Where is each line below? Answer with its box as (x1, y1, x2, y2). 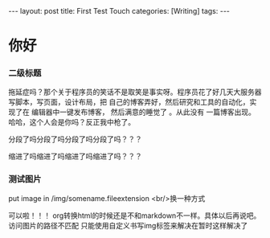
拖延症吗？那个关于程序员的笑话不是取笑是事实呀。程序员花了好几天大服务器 (8, 87, 262, 97)
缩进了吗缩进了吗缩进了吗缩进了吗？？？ (8, 151, 142, 162)
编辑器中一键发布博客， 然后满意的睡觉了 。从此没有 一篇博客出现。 (31, 107, 256, 117)
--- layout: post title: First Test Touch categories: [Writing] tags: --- (8, 6, 231, 15)
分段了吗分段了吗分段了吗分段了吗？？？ (8, 134, 142, 144)
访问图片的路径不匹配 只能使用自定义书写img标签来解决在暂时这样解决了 (8, 220, 248, 230)
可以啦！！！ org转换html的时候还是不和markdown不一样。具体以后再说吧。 (8, 211, 261, 220)
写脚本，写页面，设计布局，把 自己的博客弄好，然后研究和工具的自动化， (8, 97, 250, 107)
